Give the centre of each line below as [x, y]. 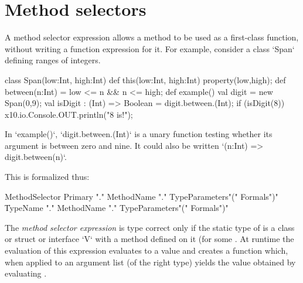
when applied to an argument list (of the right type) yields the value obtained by [150, 262]
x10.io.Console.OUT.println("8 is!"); [69, 114]
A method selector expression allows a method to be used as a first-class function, [152, 37]
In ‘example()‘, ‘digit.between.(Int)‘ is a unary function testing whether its [139, 134]
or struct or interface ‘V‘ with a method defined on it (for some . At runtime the [149, 239]
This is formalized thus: [47, 177]
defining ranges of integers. [53, 60]
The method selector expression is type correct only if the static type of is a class [150, 227]
